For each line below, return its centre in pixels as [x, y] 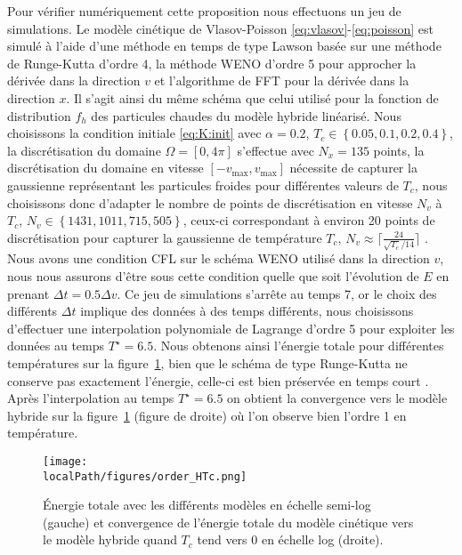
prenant [28, 293]
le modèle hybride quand [110, 539]
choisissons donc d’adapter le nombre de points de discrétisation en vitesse [210, 202]
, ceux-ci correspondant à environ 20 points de [309, 220]
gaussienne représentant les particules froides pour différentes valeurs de [203, 185]
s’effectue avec [276, 150]
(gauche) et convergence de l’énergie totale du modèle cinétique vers [228, 522]
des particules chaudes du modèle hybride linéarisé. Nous [246, 115]
